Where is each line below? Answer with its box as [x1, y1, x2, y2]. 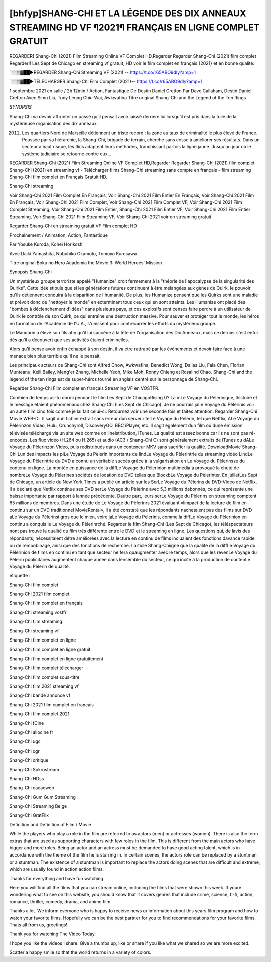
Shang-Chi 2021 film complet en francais [9, 701, 94, 708]
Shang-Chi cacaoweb [9, 785, 55, 791]
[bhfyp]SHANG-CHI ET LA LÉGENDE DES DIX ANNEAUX [9, 8, 247, 19]
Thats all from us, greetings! [9, 922, 68, 928]
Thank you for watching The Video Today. [9, 931, 96, 937]
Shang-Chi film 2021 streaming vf [9, 683, 79, 689]
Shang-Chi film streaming [9, 618, 63, 625]
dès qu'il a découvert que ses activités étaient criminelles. [9, 337, 129, 343]
